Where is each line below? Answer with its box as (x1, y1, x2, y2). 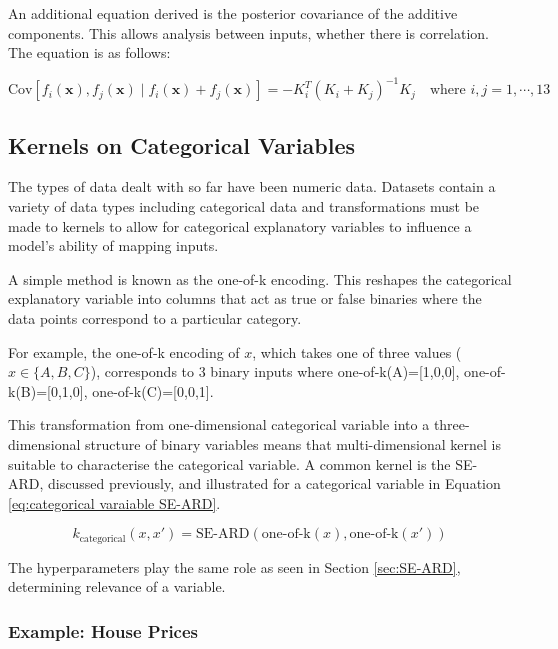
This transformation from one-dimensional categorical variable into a (8, 414, 430, 435)
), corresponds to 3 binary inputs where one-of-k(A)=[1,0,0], (90, 361, 460, 382)
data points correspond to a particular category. (8, 308, 302, 329)
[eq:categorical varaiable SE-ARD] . (8, 492, 221, 513)
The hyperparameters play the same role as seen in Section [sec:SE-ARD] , (8, 556, 461, 577)
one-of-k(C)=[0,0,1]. (92, 380, 214, 401)
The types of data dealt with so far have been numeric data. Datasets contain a (8, 176, 496, 197)
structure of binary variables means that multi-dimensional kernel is (85, 434, 502, 455)
